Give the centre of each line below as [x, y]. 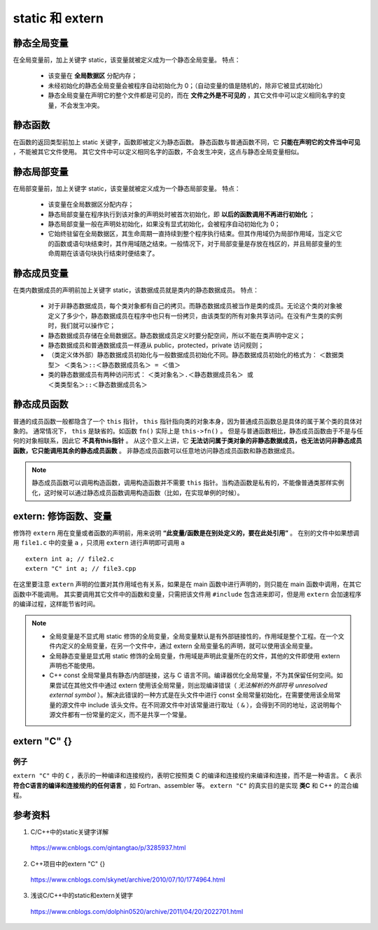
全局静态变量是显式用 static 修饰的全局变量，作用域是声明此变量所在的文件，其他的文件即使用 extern [195, 655]
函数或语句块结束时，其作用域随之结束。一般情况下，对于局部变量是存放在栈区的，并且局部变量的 [195, 243]
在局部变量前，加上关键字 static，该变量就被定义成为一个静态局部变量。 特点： [127, 188]
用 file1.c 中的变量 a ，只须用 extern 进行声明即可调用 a [99, 543]
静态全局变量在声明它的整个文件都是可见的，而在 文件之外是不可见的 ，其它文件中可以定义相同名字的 [194, 95]
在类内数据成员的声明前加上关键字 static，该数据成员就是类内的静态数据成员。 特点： [136, 290]
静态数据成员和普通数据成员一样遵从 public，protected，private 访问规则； [156, 345]
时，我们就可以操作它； [82, 326]
